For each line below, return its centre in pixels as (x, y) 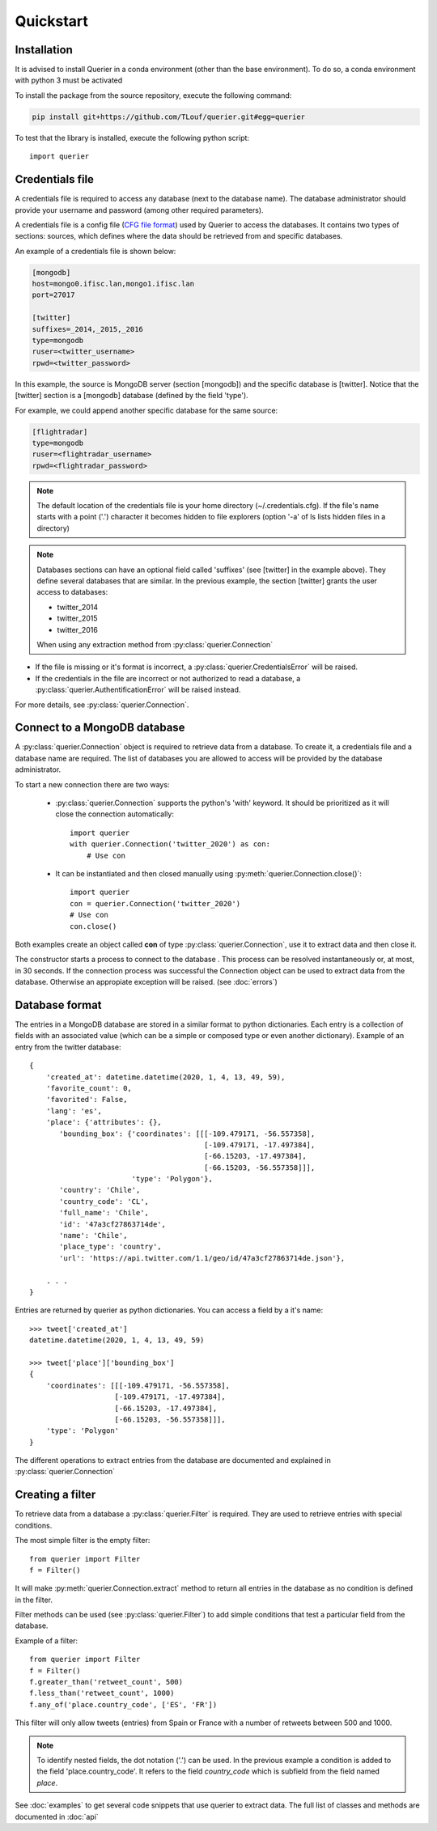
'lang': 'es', (74, 1111)
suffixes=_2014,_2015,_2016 (87, 329)
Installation (44, 50)
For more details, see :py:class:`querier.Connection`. (102, 705)
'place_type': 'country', (110, 1247)
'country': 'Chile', (100, 1190)
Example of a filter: (47, 1640)
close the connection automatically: (115, 814)
